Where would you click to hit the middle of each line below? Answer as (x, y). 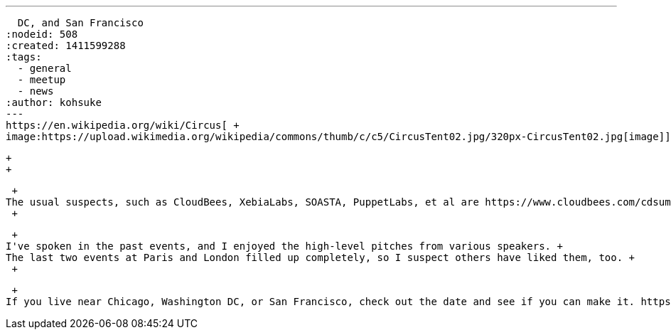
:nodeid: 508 (42, 34)
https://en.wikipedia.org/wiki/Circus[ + (123, 125)
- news (36, 91)
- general (44, 68)
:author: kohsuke (54, 102)
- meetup (42, 80)
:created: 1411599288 (66, 46)
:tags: (24, 57)
